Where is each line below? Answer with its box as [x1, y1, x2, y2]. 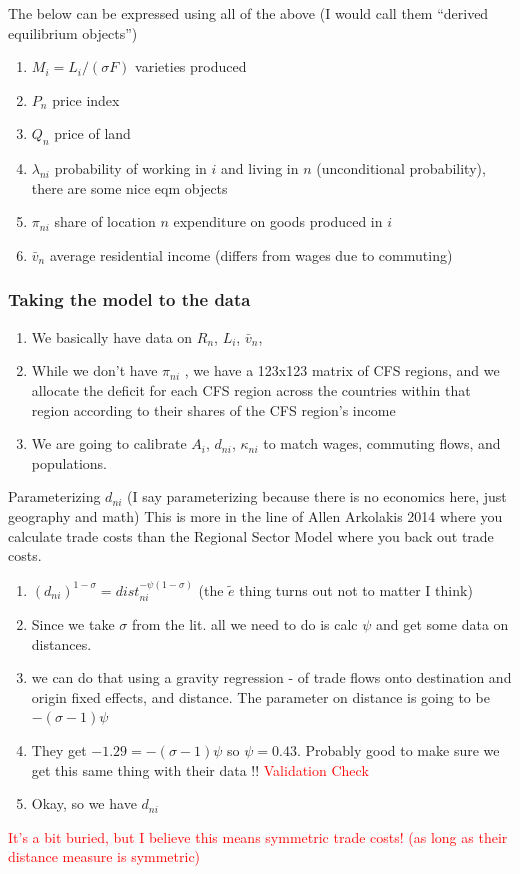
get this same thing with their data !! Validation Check [31, 759, 369, 780]
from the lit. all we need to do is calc [131, 613, 358, 634]
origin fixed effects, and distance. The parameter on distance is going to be [31, 686, 490, 707]
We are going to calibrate [31, 433, 187, 454]
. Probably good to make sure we [296, 739, 500, 760]
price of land [54, 123, 131, 144]
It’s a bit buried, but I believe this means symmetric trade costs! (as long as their [8, 826, 508, 847]
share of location [54, 211, 156, 232]
